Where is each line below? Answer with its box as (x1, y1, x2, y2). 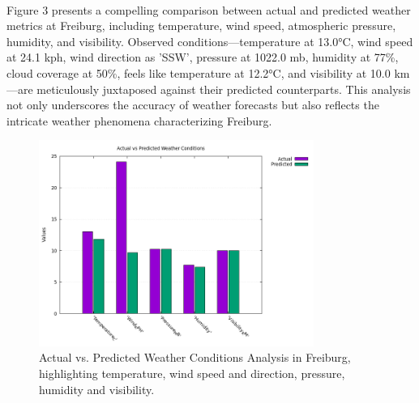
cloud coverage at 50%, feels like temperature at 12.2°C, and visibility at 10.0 (6, 64, 391, 81)
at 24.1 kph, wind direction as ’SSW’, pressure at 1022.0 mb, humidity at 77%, (6, 49, 399, 66)
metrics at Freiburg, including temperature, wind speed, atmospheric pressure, (6, 17, 396, 34)
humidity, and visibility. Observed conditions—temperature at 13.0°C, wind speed (6, 32, 413, 49)
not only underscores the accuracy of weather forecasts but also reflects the (6, 96, 379, 113)
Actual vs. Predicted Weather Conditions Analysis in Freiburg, (39, 349, 351, 366)
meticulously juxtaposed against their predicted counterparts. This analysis (36, 80, 411, 97)
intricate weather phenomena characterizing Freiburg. (6, 112, 272, 129)
